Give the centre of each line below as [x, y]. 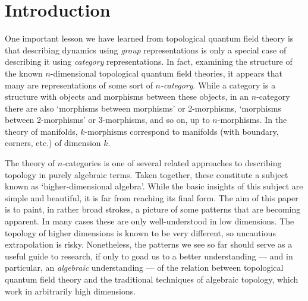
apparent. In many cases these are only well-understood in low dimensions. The [150, 221]
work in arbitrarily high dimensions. [70, 291]
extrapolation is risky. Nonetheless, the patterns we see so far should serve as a [149, 244]
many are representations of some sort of [79, 85]
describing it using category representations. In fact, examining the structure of [149, 61]
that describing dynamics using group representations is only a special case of [146, 50]
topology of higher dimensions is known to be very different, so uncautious [140, 232]
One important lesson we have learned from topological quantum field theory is [149, 38]
